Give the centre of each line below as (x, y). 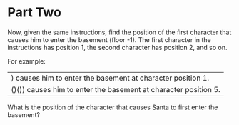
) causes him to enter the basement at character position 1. (110, 78)
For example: (27, 61)
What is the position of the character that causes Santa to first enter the (113, 107)
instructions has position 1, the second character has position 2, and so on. (117, 47)
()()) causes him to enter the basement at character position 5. (116, 89)
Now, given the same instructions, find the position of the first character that (119, 32)
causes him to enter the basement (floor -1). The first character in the (110, 39)
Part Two (35, 12)
